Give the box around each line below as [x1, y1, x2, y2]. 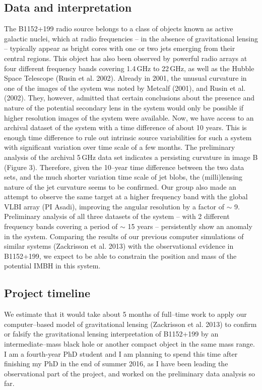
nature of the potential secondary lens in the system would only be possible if [4, 102, 243, 113]
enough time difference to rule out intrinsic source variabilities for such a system [4, 132, 252, 142]
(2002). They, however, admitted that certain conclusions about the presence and [4, 92, 254, 103]
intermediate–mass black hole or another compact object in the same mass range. [4, 339, 255, 349]
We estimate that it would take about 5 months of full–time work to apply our [4, 309, 247, 319]
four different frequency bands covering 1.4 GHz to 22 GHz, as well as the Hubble [4, 63, 254, 73]
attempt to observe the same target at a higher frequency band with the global [4, 191, 248, 202]
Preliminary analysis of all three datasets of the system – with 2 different [4, 211, 230, 221]
